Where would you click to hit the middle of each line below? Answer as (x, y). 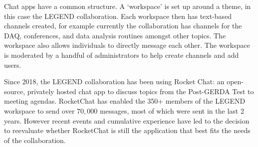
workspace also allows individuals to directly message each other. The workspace (127, 45)
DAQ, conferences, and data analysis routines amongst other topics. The (115, 35)
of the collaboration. (35, 140)
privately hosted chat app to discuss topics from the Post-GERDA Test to (140, 91)
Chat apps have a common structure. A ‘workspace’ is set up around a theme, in (128, 6)
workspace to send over (39, 110)
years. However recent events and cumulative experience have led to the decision (127, 120)
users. (13, 65)
